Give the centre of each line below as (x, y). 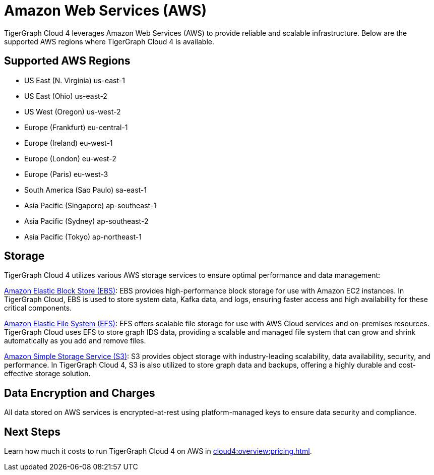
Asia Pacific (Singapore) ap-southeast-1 (90, 205)
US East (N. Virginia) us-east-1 (75, 80)
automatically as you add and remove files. (75, 341)
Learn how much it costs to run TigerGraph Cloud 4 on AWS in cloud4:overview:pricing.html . (158, 451)
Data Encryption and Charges (80, 393)
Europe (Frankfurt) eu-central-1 (76, 127)
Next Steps (32, 432)
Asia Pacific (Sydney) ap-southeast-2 (86, 221)
